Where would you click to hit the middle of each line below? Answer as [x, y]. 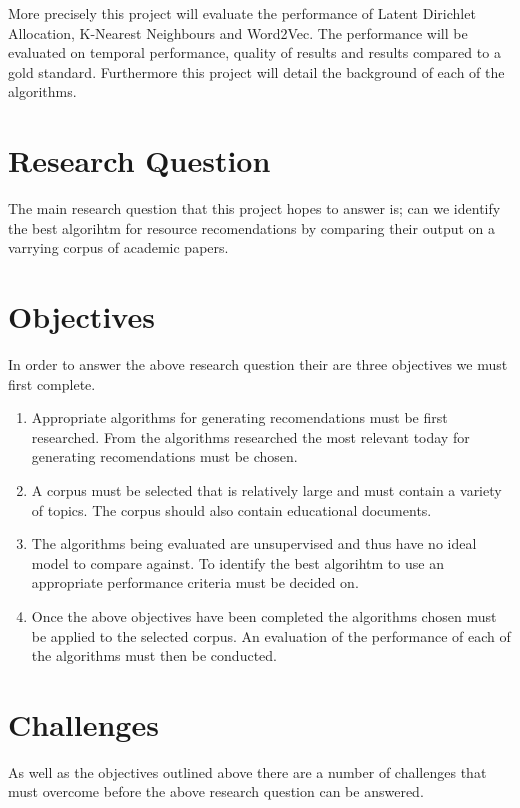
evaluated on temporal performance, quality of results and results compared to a [254, 52]
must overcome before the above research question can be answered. [216, 791]
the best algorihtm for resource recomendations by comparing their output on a [252, 227]
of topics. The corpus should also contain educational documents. [231, 509]
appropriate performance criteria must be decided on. [195, 582]
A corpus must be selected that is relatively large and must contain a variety [266, 489]
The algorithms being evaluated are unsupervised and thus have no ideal [254, 543]
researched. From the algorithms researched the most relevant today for [250, 436]
